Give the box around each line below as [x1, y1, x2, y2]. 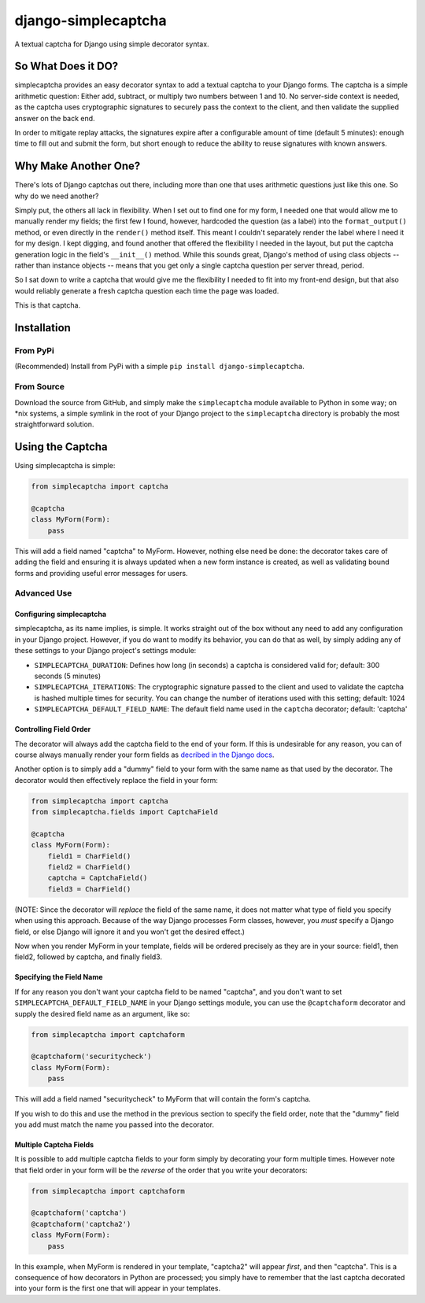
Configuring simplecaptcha [14, 610, 106, 619]
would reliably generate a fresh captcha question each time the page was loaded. [14, 286, 279, 295]
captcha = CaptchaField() [47, 873, 148, 883]
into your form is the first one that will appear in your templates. [14, 1283, 220, 1294]
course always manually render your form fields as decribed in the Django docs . [14, 750, 275, 759]
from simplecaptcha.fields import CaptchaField [31, 807, 218, 817]
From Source [14, 382, 65, 393]
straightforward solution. [14, 419, 94, 429]
